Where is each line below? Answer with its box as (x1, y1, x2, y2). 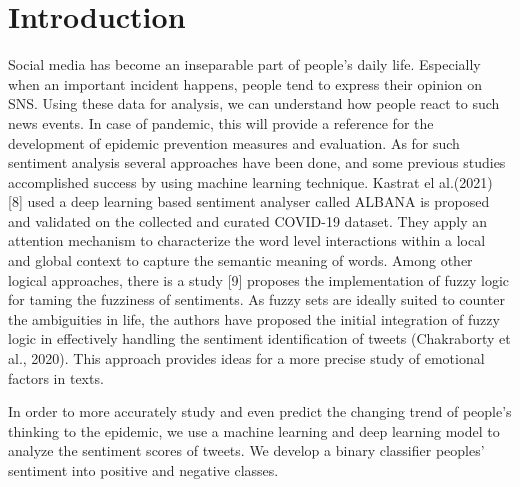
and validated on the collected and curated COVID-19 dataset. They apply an (8, 210, 488, 231)
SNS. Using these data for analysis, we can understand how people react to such (8, 93, 500, 114)
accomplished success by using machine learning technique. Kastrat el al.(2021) (8, 171, 493, 192)
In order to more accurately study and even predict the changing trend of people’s (8, 401, 512, 422)
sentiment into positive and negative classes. (8, 460, 279, 480)
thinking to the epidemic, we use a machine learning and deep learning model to (8, 420, 500, 441)
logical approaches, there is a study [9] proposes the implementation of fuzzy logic (8, 269, 509, 290)
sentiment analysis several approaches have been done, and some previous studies (8, 152, 506, 173)
